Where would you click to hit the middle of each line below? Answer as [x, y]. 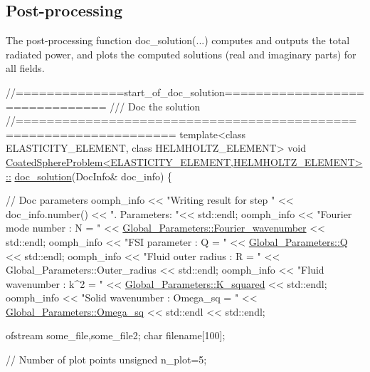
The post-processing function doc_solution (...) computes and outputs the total [178, 40]
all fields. [25, 68]
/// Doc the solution [155, 106]
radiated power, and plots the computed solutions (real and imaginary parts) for [181, 54]
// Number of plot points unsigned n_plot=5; [106, 360]
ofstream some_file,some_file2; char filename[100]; [116, 335]
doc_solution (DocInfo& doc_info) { [94, 176]
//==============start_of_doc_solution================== [185, 92]
